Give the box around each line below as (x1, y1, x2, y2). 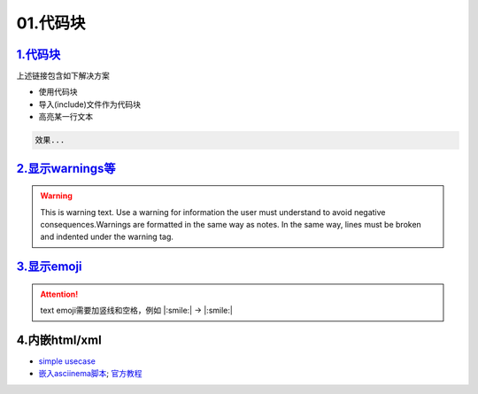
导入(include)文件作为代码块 (38, 98, 142, 110)
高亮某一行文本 (38, 112, 93, 122)
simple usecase (38, 356, 96, 367)
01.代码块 (16, 13, 86, 33)
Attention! (40, 289, 79, 299)
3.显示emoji (16, 259, 83, 274)
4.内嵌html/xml (16, 333, 102, 347)
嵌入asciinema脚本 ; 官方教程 (38, 368, 143, 379)
